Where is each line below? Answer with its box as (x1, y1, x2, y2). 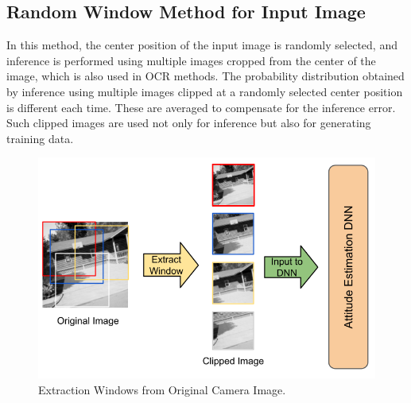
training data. (6, 130, 74, 146)
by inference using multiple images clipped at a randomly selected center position (6, 83, 403, 99)
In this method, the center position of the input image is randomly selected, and (6, 37, 397, 53)
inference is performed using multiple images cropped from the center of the (6, 52, 376, 68)
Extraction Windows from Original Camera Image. (38, 381, 286, 397)
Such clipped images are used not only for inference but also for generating (6, 114, 371, 131)
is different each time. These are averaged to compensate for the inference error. (6, 99, 396, 115)
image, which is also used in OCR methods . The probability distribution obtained (6, 68, 405, 84)
